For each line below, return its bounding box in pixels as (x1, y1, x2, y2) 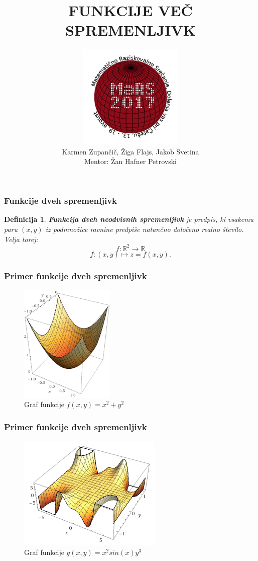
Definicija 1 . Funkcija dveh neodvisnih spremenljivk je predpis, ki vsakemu (4, 214, 254, 224)
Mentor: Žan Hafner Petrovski (84, 156, 177, 167)
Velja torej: (4, 233, 38, 244)
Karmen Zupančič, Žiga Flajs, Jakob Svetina (62, 146, 199, 156)
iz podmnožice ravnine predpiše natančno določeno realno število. (45, 223, 244, 234)
